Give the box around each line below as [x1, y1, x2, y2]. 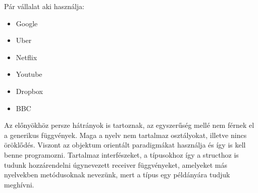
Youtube [16, 69, 42, 79]
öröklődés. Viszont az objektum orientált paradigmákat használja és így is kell [4, 139, 246, 150]
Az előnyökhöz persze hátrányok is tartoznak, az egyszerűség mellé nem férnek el [4, 120, 254, 130]
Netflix [16, 52, 37, 62]
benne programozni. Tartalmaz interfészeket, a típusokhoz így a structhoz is [4, 149, 239, 160]
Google [16, 18, 38, 28]
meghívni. [4, 179, 34, 189]
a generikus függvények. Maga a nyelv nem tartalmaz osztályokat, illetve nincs [4, 129, 247, 140]
